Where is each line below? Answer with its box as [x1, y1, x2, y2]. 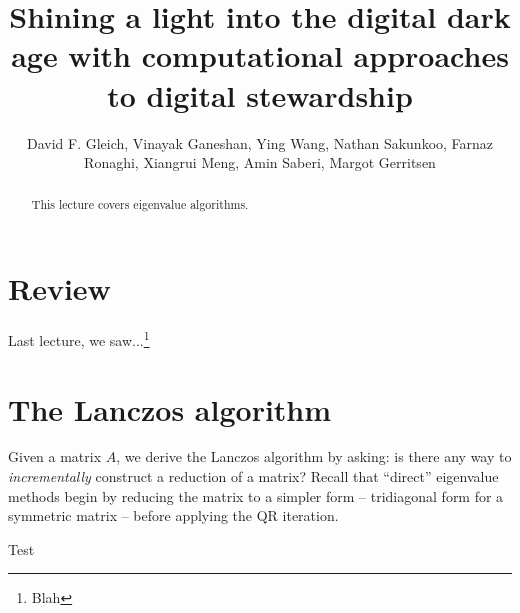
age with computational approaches [11, 35, 509, 76]
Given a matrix [8, 446, 102, 467]
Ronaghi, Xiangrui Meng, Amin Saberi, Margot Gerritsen [84, 152, 436, 173]
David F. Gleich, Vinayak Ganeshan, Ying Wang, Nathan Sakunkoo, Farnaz [26, 132, 494, 153]
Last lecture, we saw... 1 [8, 327, 150, 350]
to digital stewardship [107, 74, 413, 115]
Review [8, 268, 111, 309]
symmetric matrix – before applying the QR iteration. [8, 505, 339, 526]
